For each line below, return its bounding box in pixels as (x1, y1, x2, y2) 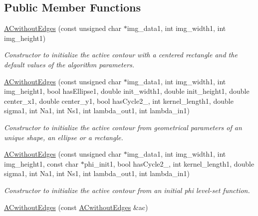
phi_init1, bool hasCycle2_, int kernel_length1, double (84, 158, 255, 169)
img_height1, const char (4, 158, 79, 169)
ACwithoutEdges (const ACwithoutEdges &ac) (4, 202, 148, 212)
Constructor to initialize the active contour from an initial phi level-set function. (4, 185, 250, 195)
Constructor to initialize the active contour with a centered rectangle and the (4, 49, 238, 60)
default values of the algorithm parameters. (4, 59, 135, 69)
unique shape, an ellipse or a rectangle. (4, 132, 123, 142)
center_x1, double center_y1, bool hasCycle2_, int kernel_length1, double (4, 95, 234, 106)
